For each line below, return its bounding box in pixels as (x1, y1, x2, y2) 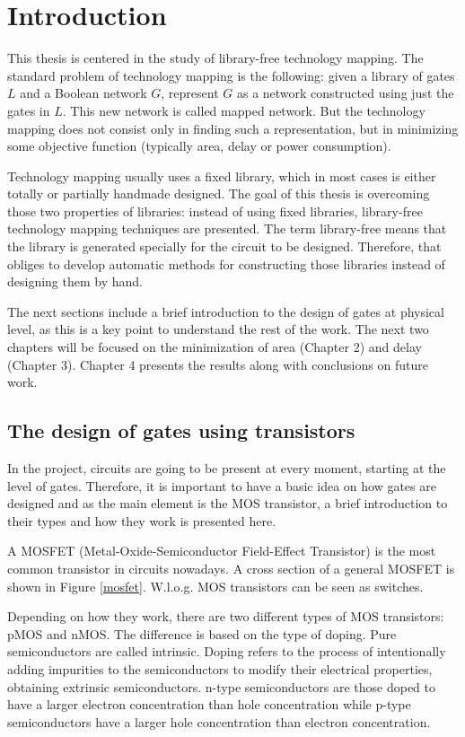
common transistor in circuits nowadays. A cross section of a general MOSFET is (7, 558, 455, 577)
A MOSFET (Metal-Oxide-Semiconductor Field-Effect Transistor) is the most (7, 541, 436, 560)
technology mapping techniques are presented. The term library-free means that (7, 219, 447, 238)
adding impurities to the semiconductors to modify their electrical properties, (7, 659, 433, 678)
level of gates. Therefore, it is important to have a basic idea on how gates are (7, 476, 436, 495)
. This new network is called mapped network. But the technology (62, 101, 426, 119)
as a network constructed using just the (236, 83, 454, 102)
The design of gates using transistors (7, 417, 355, 444)
